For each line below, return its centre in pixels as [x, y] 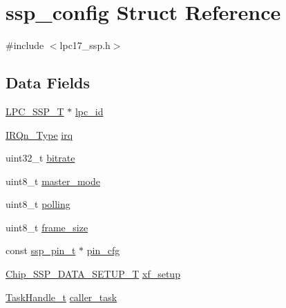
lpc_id [89, 111]
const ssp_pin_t [41, 250]
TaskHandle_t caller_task [61, 297]
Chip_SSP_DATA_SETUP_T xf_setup [93, 274]
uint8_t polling [38, 204]
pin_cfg [103, 250]
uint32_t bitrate [40, 158]
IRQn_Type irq [39, 134]
